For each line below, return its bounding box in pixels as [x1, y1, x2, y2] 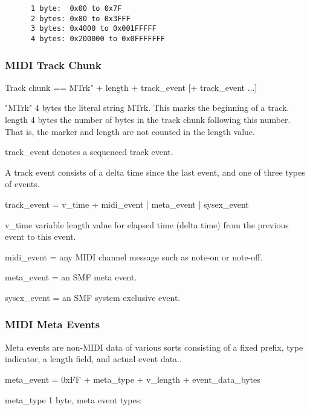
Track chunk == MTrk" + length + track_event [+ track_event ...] [5, 81, 257, 93]
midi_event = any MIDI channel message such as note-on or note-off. [5, 250, 263, 263]
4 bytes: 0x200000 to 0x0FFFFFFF [30, 34, 165, 43]
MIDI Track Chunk [5, 57, 102, 72]
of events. [5, 177, 40, 190]
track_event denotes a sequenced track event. [5, 145, 173, 158]
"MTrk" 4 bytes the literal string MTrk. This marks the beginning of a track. [5, 101, 289, 114]
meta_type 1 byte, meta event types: [5, 393, 143, 406]
